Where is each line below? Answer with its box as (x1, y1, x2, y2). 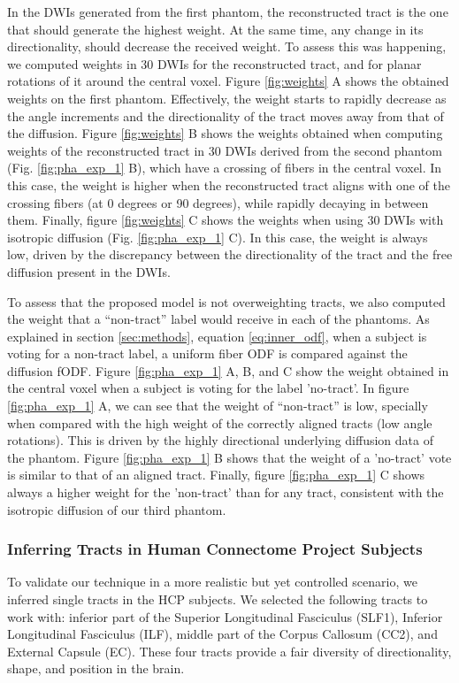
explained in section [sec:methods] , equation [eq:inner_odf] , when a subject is (7, 326, 427, 345)
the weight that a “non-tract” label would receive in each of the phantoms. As (7, 310, 430, 328)
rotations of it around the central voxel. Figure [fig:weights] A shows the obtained (7, 72, 449, 90)
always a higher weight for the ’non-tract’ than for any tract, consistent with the (7, 483, 444, 502)
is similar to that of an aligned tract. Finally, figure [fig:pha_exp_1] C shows (7, 465, 425, 484)
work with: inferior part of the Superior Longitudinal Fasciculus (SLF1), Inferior (7, 607, 443, 625)
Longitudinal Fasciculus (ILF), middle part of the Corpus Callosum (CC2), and (7, 625, 438, 643)
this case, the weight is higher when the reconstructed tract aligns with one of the (7, 175, 451, 194)
